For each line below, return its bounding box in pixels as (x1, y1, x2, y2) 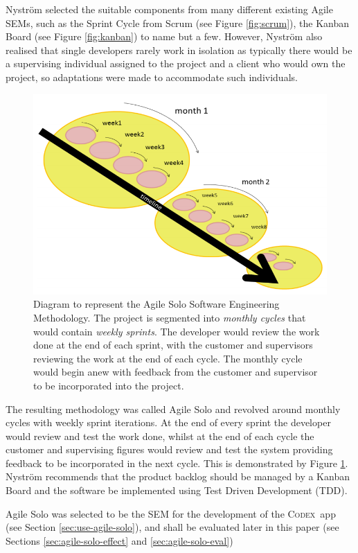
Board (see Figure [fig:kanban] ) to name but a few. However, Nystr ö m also (6, 29, 323, 44)
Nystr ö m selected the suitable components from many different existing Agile (6, 2, 333, 16)
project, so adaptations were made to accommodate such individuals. (6, 69, 298, 84)
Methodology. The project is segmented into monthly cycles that (33, 310, 306, 324)
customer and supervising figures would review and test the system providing (6, 442, 333, 457)
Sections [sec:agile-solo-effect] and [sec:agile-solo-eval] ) (6, 533, 233, 547)
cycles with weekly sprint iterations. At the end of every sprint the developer (6, 415, 331, 430)
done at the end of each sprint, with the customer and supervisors (33, 337, 313, 352)
